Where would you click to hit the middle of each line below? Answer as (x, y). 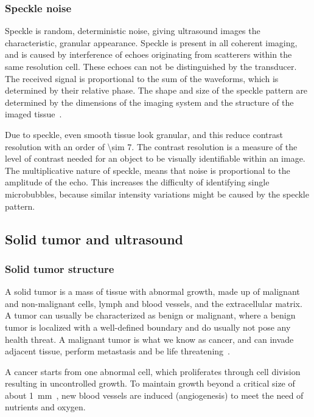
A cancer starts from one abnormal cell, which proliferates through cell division (153, 371)
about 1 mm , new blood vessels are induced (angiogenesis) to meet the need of (154, 395)
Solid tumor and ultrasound (94, 239)
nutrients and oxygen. (45, 407)
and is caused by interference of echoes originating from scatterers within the (148, 54)
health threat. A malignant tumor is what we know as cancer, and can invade (149, 339)
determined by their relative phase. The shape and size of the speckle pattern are (156, 90)
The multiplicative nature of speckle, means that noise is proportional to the (148, 170)
